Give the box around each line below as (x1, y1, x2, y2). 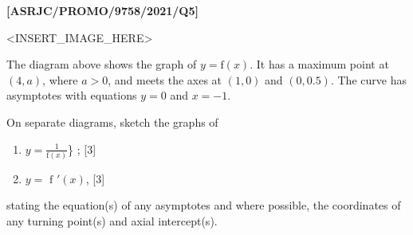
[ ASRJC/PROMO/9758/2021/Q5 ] (6, 2, 199, 18)
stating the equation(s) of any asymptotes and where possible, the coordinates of (6, 197, 401, 213)
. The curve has (330, 71, 407, 88)
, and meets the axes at (108, 71, 222, 88)
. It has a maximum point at (250, 56, 389, 72)
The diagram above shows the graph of (6, 56, 197, 72)
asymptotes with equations (6, 87, 137, 104)
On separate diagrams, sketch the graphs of (6, 113, 218, 130)
